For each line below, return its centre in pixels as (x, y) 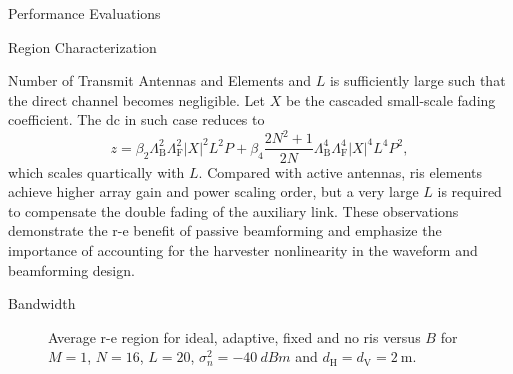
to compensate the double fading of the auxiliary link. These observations (233, 210)
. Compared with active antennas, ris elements (340, 171)
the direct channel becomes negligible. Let (136, 99)
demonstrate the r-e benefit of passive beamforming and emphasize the (225, 230)
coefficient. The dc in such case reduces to (136, 119)
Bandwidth (42, 303)
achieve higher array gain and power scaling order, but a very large (213, 191)
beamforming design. (71, 269)
